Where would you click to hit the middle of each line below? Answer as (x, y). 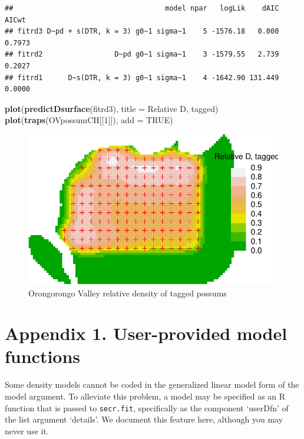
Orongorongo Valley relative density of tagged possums (128, 293)
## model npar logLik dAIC (142, 8)
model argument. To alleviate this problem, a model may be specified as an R (145, 396)
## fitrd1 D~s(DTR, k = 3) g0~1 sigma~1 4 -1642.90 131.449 (142, 77)
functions (43, 356)
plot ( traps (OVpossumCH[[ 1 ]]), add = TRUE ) (89, 120)
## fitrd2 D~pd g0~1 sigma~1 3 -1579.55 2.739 (142, 55)
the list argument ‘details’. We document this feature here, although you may (144, 419)
